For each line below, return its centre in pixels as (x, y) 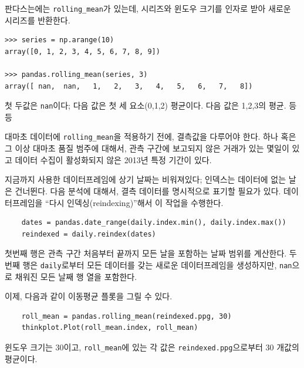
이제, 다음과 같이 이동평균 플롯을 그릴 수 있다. (89, 296)
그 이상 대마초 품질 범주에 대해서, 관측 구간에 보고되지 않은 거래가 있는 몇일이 (147, 148)
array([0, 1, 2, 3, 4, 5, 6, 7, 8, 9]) (82, 51)
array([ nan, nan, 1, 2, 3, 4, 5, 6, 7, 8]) (129, 86)
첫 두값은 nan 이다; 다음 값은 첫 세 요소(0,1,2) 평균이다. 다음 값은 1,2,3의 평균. (146, 105)
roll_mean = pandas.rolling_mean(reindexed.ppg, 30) (126, 316)
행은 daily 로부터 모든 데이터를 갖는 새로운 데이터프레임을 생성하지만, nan (157, 264)
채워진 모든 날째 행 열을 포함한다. (76, 276)
